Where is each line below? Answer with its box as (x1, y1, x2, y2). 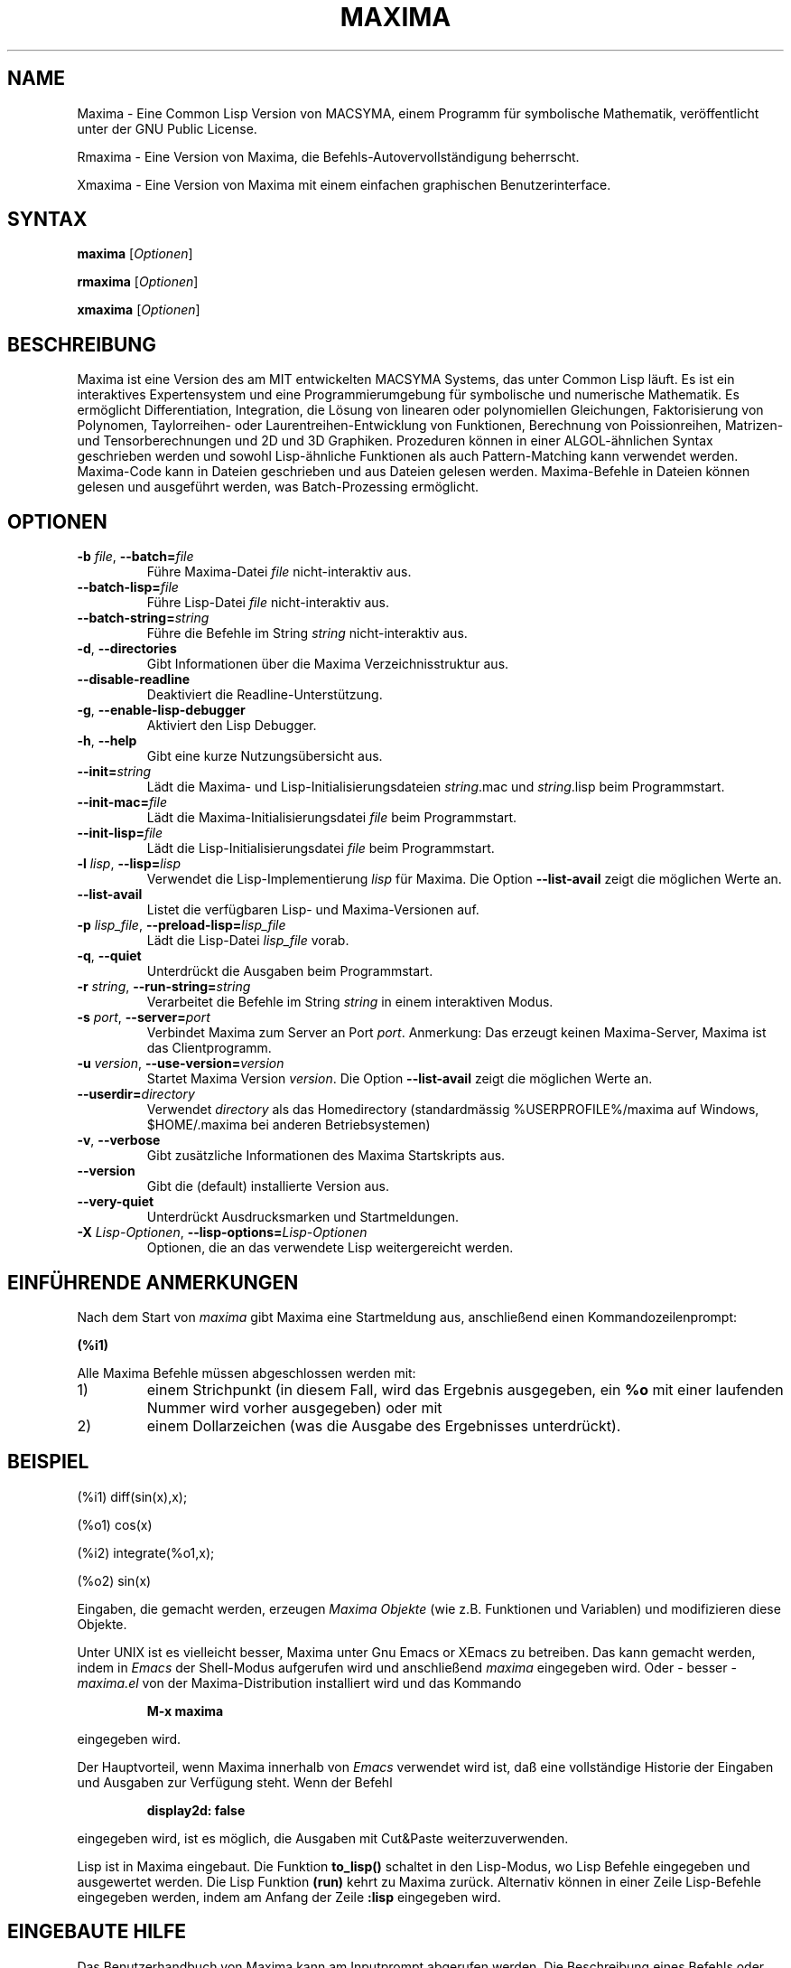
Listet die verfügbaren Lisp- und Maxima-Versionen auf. (146, 902, 479, 918)
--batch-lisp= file (77, 579, 179, 595)
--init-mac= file (77, 794, 167, 811)
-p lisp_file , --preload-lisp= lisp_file (77, 917, 286, 933)
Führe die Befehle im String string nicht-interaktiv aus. (146, 625, 468, 642)
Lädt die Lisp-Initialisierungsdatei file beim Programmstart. (146, 840, 495, 857)
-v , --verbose (77, 1132, 161, 1148)
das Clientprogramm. (146, 1040, 272, 1056)
